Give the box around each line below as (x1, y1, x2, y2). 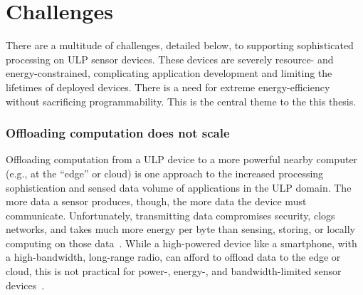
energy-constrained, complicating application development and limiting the (6, 66, 332, 81)
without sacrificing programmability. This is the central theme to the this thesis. (6, 93, 357, 108)
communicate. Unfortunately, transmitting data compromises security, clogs (6, 207, 335, 222)
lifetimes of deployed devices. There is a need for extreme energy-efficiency (6, 79, 330, 94)
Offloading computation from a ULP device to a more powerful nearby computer (6, 152, 358, 167)
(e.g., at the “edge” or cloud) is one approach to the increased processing (6, 165, 324, 180)
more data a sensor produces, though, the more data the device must (6, 194, 307, 209)
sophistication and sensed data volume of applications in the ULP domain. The (6, 180, 352, 195)
